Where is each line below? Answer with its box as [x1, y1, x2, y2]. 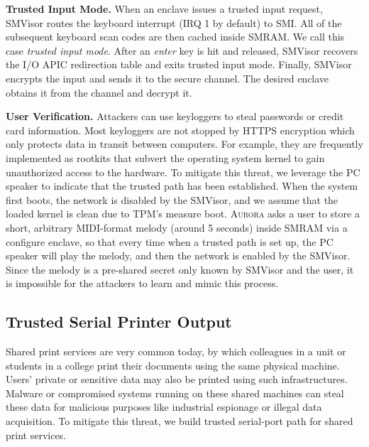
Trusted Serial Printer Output [6, 311, 232, 333]
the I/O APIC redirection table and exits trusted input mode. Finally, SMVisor [6, 57, 352, 72]
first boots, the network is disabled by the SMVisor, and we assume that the [6, 192, 338, 207]
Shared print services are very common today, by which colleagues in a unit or [6, 344, 346, 359]
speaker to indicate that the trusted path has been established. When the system [6, 178, 358, 193]
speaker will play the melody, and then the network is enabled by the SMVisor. [6, 248, 351, 263]
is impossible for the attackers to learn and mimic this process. [6, 276, 279, 291]
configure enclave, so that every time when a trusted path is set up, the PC [6, 234, 334, 249]
